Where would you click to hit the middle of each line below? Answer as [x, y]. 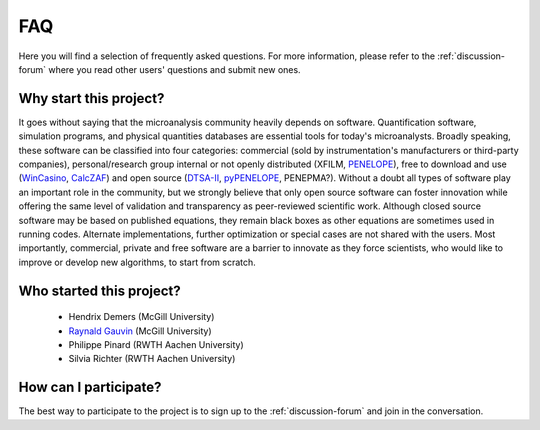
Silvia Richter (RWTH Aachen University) [152, 359]
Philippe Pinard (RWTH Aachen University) [156, 344]
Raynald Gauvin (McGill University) [140, 331]
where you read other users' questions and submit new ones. [174, 69]
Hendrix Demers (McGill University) [141, 317]
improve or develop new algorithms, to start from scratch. [137, 262]
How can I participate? [90, 387]
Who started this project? [100, 290]
